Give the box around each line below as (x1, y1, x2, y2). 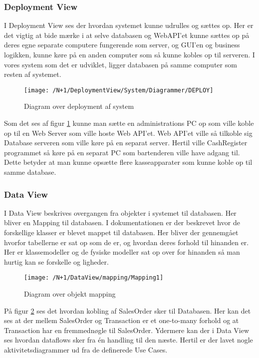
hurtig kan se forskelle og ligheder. (4, 256, 109, 267)
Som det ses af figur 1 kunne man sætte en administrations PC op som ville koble (4, 118, 254, 128)
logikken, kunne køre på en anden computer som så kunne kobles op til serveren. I (4, 49, 255, 59)
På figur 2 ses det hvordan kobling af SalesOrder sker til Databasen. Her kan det (4, 305, 251, 316)
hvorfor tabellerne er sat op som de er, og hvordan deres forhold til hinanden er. (4, 237, 249, 247)
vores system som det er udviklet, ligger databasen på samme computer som (4, 59, 237, 69)
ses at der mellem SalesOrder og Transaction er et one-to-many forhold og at (4, 315, 239, 326)
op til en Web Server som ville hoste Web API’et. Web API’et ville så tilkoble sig (4, 127, 253, 138)
